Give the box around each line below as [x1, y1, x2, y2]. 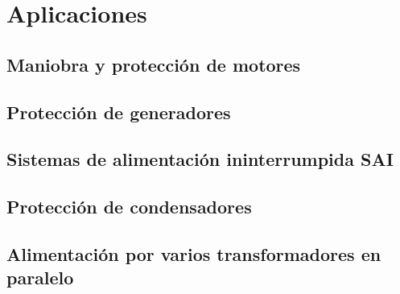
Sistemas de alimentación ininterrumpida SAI [6, 147, 394, 172]
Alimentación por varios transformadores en [6, 241, 381, 266]
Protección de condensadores [6, 194, 252, 219]
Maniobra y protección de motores [6, 52, 301, 77]
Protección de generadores [6, 99, 231, 124]
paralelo [6, 265, 74, 290]
